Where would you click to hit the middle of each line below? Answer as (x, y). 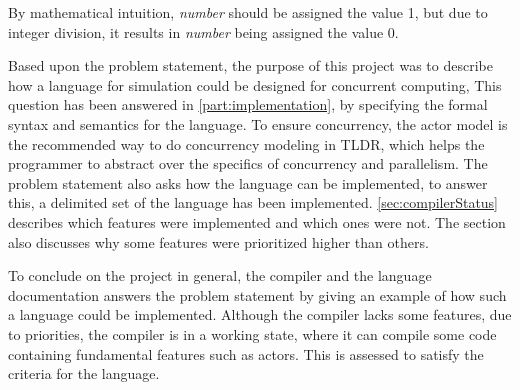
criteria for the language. (84, 373)
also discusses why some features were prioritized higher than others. (218, 241)
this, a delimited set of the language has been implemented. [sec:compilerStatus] (253, 202)
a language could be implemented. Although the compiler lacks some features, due (260, 314)
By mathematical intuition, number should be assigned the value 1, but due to (248, 12)
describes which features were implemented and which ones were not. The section (257, 221)
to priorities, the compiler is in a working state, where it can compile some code (252, 333)
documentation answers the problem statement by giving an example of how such (257, 294)
